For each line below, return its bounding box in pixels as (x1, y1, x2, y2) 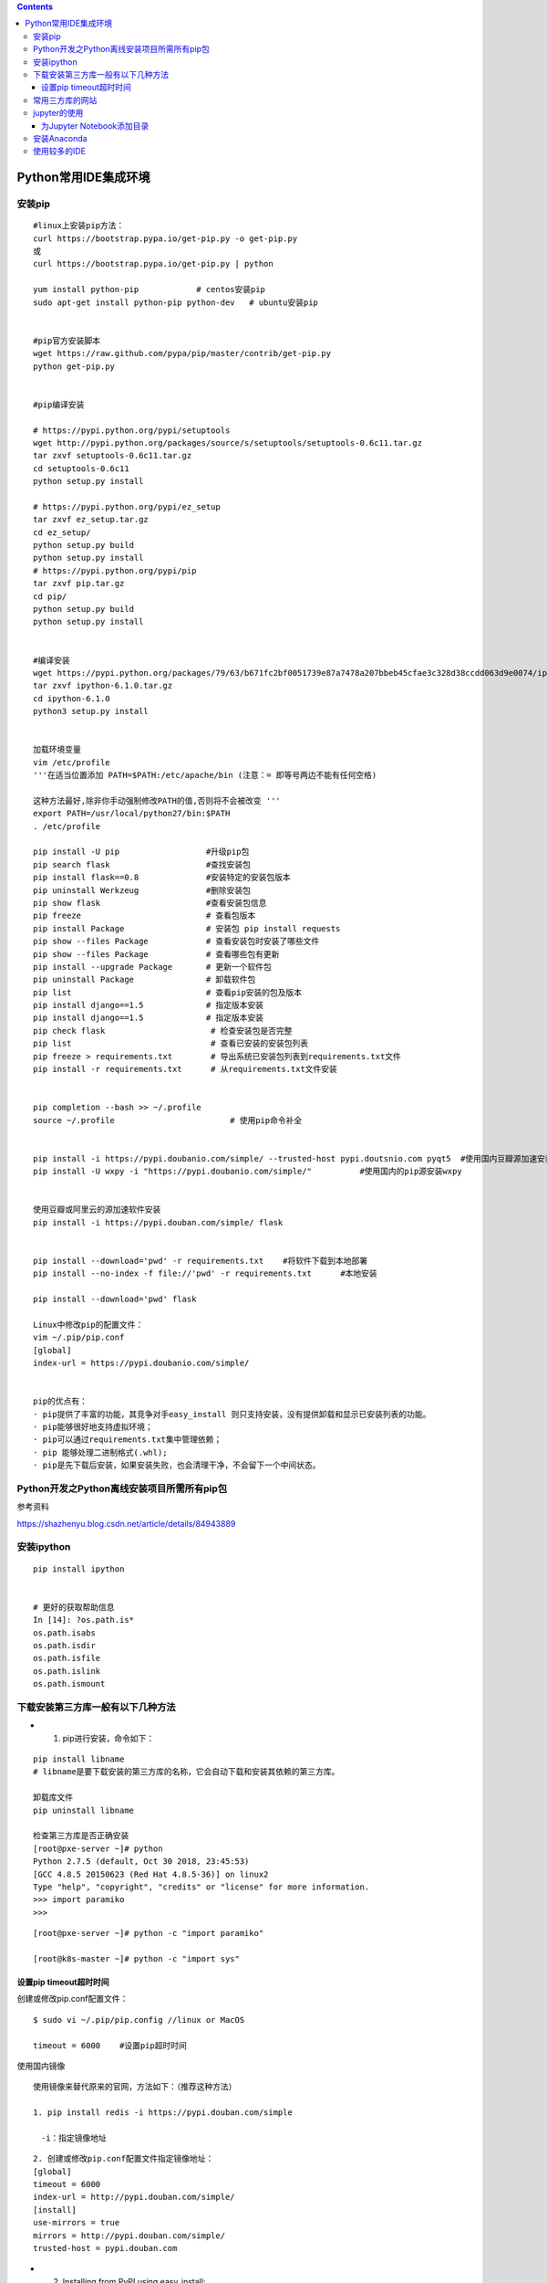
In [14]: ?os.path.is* (33, 1615, 135, 1625)
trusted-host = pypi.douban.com (33, 2243, 178, 2253)
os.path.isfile (33, 1653, 101, 1664)
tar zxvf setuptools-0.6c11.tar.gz (33, 450, 192, 461)
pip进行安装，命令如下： (62, 1732, 155, 1743)
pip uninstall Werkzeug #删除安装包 (33, 885, 251, 895)
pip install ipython (33, 1563, 125, 1574)
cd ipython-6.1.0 (33, 693, 110, 703)
